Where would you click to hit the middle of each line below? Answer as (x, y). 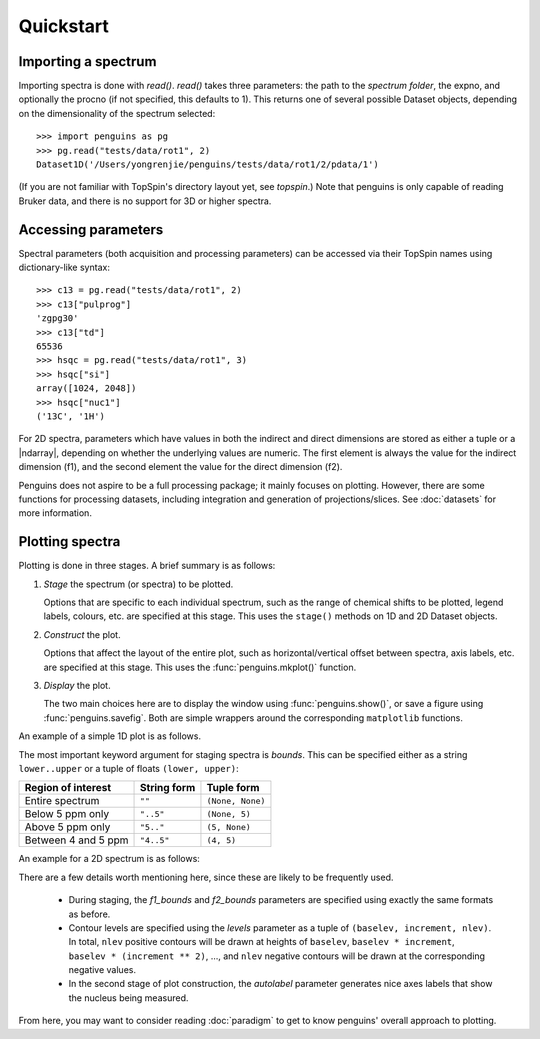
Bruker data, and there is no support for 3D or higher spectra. (145, 201)
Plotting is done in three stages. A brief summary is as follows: (147, 566)
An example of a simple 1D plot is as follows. (110, 736)
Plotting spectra (69, 541)
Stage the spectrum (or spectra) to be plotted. (138, 584)
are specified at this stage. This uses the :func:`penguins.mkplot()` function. (200, 667)
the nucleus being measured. (128, 997)
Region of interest (68, 788)
